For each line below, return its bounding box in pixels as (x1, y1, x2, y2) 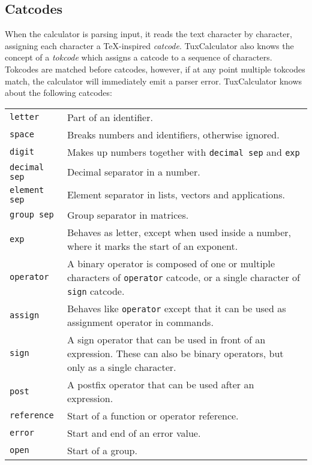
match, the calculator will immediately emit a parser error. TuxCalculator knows (5, 74, 302, 87)
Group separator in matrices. (67, 207, 189, 222)
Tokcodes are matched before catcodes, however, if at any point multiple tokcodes (5, 62, 305, 75)
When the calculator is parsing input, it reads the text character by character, (5, 28, 292, 40)
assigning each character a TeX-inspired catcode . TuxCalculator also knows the (5, 39, 294, 52)
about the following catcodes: (5, 86, 112, 99)
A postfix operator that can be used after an (67, 377, 254, 391)
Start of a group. (67, 443, 137, 457)
